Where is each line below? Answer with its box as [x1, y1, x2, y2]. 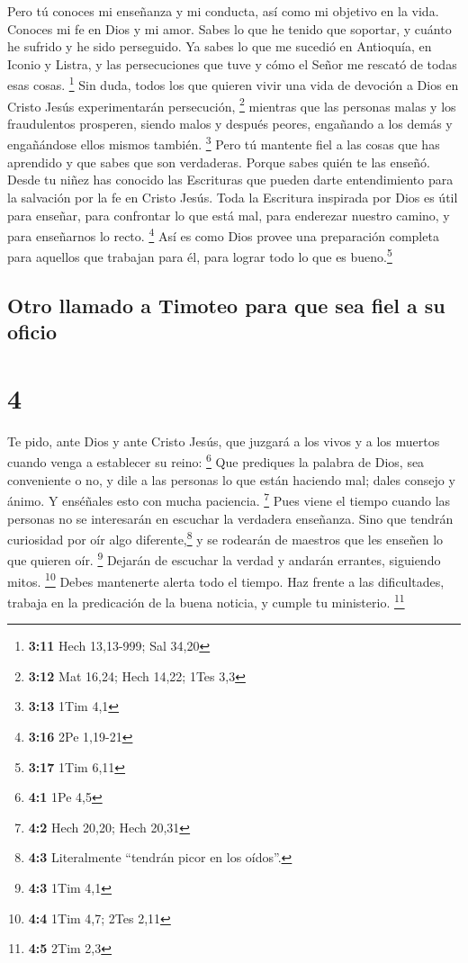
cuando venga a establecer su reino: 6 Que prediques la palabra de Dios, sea [7, 450, 425, 472]
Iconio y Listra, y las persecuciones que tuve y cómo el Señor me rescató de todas [7, 54, 457, 73]
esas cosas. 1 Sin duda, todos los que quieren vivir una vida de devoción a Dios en [7, 73, 459, 94]
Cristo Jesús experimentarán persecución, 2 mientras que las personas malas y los [7, 94, 456, 115]
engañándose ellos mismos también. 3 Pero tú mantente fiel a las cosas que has [7, 132, 440, 154]
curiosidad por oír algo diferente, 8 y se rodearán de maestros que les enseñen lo [7, 527, 444, 548]
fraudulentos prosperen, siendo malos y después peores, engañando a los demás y [7, 113, 453, 132]
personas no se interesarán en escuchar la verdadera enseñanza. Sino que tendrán [7, 508, 454, 527]
